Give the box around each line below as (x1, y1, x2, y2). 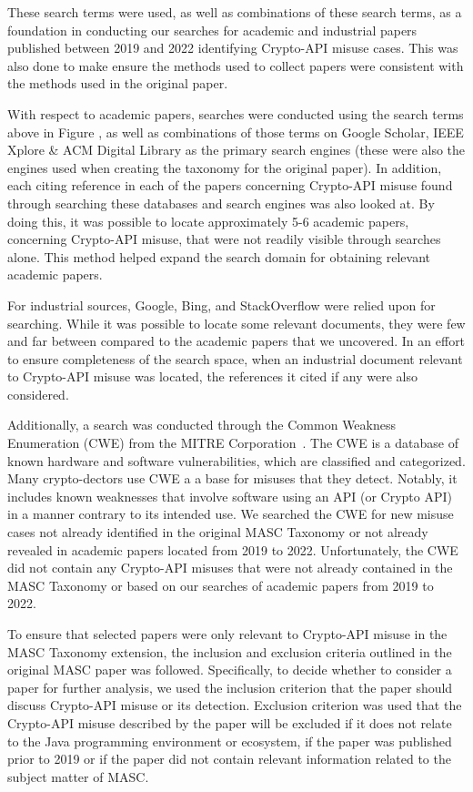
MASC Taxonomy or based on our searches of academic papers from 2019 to (7, 575, 434, 594)
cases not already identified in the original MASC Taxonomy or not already (7, 523, 428, 542)
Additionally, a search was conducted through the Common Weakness (7, 415, 396, 434)
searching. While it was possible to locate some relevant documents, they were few (7, 313, 466, 332)
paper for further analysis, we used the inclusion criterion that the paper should (7, 677, 453, 696)
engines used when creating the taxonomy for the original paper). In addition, (7, 157, 442, 177)
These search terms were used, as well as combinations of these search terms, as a (7, 3, 462, 21)
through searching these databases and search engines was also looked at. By (7, 193, 435, 212)
